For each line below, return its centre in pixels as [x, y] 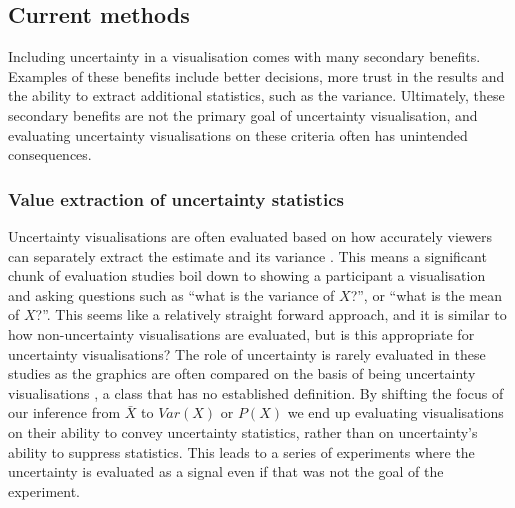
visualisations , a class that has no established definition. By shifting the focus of [256, 392]
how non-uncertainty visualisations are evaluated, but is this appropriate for [241, 333]
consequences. [50, 154]
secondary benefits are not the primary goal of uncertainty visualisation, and [243, 114]
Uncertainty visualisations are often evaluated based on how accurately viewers [250, 235]
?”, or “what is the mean [426, 294]
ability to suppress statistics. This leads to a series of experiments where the [241, 451]
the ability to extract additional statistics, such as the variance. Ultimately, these [256, 95]
